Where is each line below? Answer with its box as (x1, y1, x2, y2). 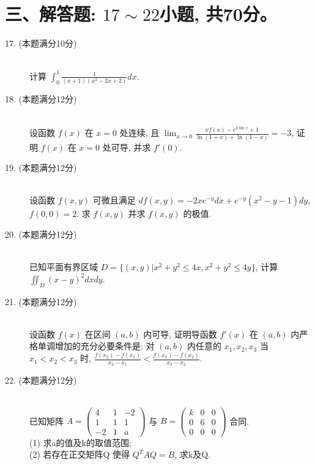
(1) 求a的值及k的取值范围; (29, 436, 132, 448)
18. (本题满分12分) (5, 93, 77, 105)
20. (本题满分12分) (5, 227, 77, 240)
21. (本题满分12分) (5, 295, 77, 308)
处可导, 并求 (102, 140, 151, 153)
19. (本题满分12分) (5, 161, 77, 174)
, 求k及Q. (174, 448, 210, 461)
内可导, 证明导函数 (143, 327, 217, 340)
